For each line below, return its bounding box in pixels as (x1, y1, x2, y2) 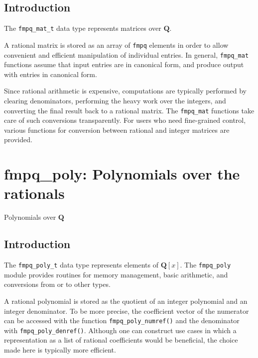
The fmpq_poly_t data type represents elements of (4, 260, 159, 270)
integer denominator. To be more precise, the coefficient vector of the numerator (4, 305, 249, 316)
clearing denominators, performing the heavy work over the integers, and (4, 95, 226, 105)
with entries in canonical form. (4, 69, 97, 79)
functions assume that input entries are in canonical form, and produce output (4, 59, 244, 70)
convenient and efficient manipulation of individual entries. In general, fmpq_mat (4, 49, 249, 60)
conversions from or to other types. (4, 279, 111, 289)
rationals (4, 183, 65, 203)
